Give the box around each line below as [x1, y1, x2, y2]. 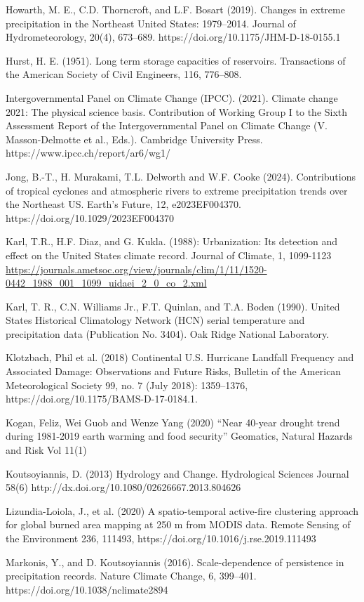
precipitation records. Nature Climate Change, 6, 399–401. [6, 568, 257, 583]
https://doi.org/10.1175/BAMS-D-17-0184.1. [6, 391, 198, 406]
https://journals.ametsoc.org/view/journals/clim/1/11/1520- [6, 261, 267, 276]
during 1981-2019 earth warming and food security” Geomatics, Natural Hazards [6, 428, 353, 443]
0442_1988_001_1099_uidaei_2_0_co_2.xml [6, 275, 207, 290]
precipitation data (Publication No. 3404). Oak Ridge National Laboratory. [6, 326, 330, 341]
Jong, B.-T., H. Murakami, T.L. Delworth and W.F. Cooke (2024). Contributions [6, 169, 356, 183]
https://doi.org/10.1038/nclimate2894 [6, 582, 168, 596]
